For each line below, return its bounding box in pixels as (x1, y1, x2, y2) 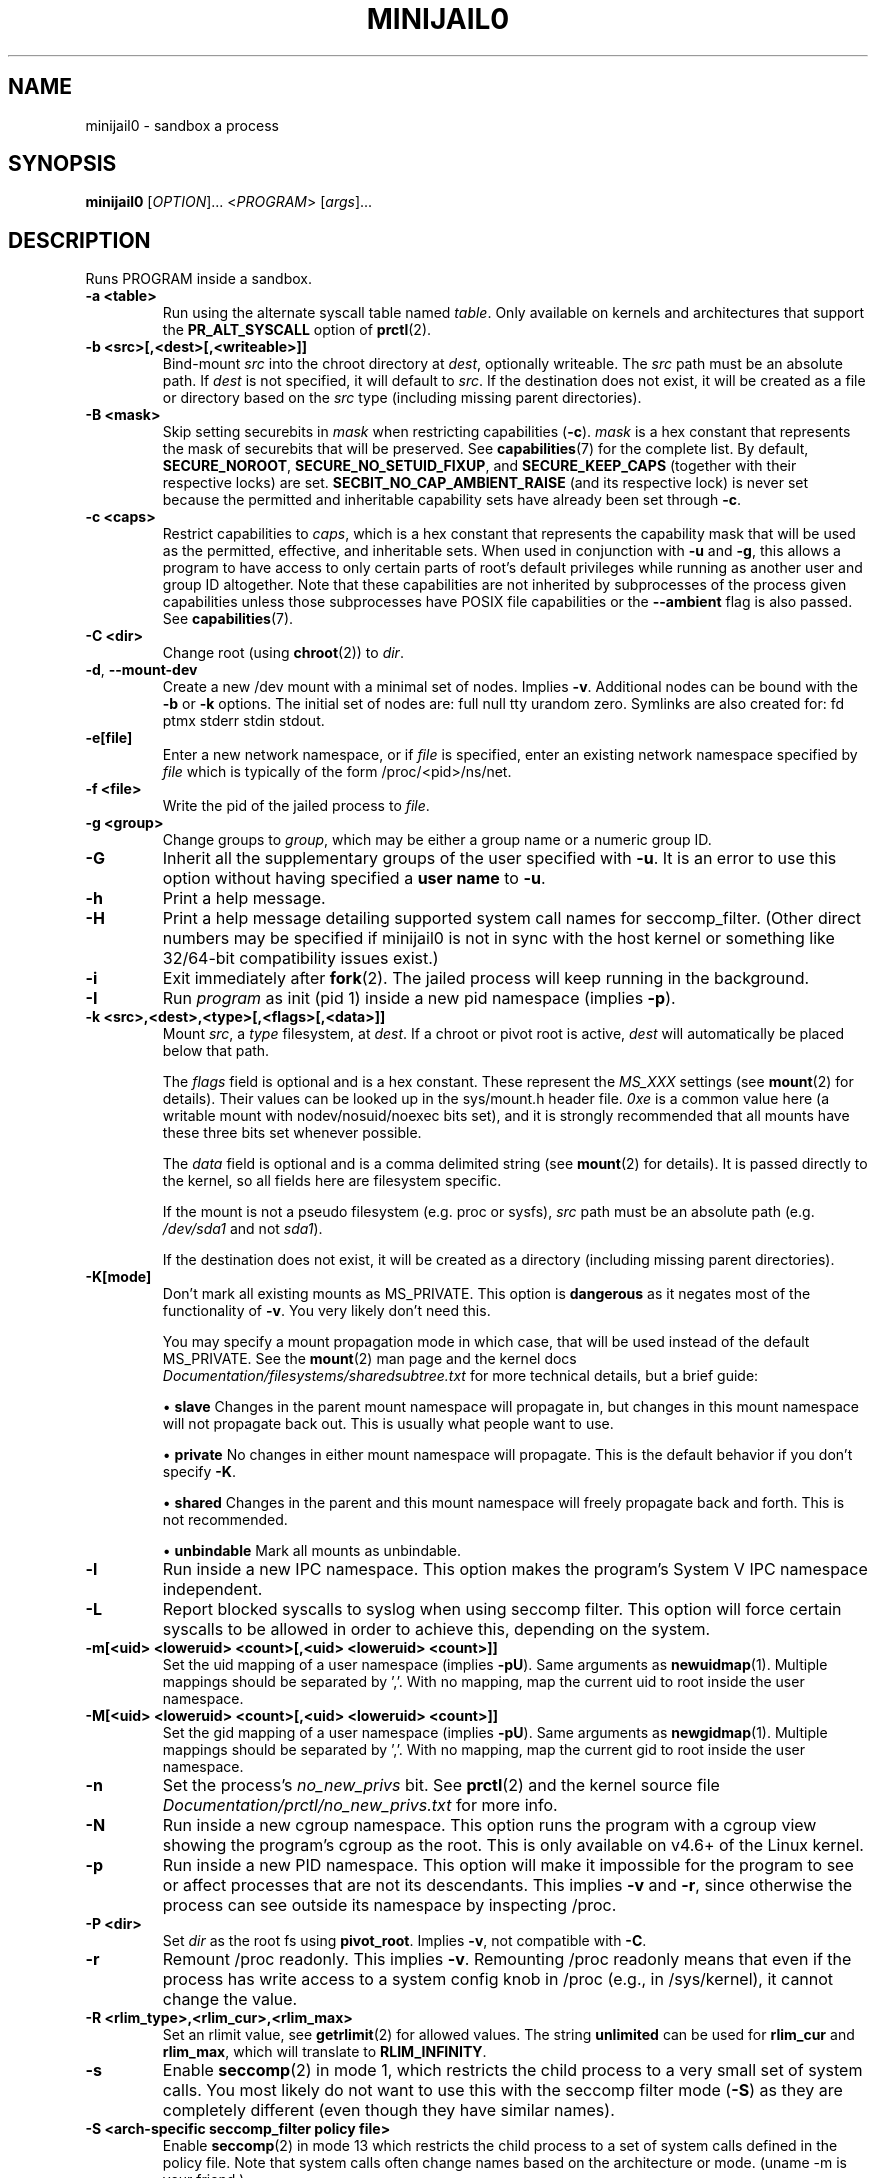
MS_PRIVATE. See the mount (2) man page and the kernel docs (162, 1350, 577, 1368)
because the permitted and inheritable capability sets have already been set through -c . (162, 491, 742, 509)
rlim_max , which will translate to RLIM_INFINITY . (162, 2043, 487, 2061)
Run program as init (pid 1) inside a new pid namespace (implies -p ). (162, 988, 676, 1009)
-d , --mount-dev (85, 661, 198, 679)
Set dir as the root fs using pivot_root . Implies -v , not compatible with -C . (162, 1932, 647, 1950)
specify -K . (162, 1463, 236, 1481)
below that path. (162, 1042, 270, 1060)
